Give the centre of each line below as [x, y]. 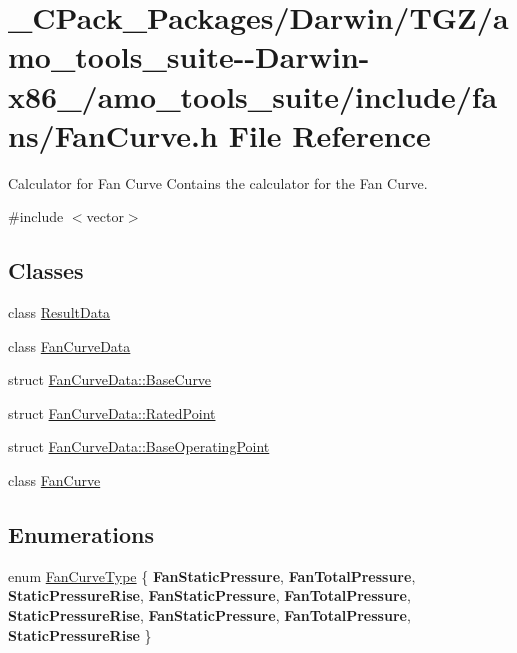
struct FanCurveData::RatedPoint [112, 412]
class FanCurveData [69, 345]
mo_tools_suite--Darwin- [189, 56]
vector [105, 216]
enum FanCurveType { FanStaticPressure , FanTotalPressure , [212, 575]
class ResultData [59, 312]
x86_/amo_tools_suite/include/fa [253, 95]
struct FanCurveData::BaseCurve [110, 379]
